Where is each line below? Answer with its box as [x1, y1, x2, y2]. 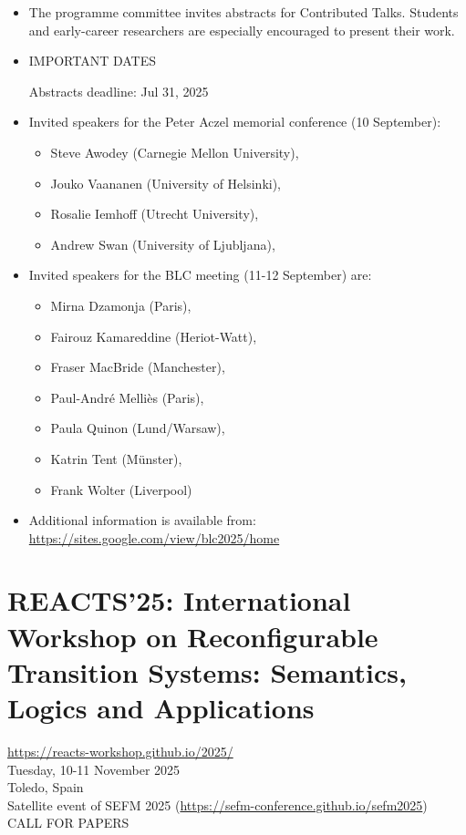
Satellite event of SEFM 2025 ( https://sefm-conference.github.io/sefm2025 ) [7, 795, 428, 814]
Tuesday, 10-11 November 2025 [7, 759, 181, 778]
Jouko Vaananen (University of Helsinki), [50, 173, 282, 192]
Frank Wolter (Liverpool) [50, 479, 192, 499]
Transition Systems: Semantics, [7, 653, 407, 690]
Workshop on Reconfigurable [7, 617, 378, 655]
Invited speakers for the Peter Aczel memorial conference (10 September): [28, 112, 441, 131]
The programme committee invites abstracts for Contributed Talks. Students [28, 3, 459, 21]
